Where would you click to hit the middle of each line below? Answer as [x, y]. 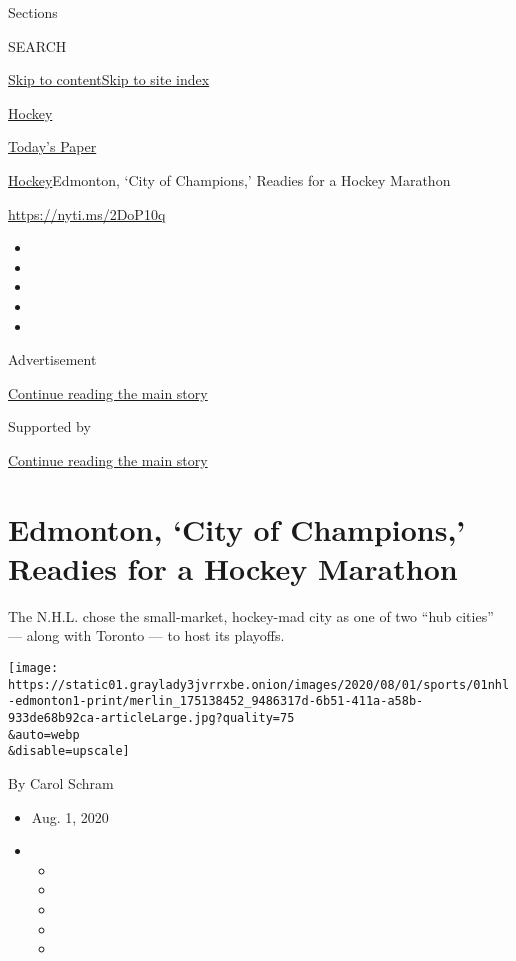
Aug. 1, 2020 [70, 816]
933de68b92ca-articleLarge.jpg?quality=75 [151, 717]
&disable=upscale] [69, 751]
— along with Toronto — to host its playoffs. [146, 635]
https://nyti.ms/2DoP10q [87, 213]
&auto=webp [44, 734]
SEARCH [37, 45]
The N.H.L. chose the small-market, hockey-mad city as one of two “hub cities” [251, 615]
